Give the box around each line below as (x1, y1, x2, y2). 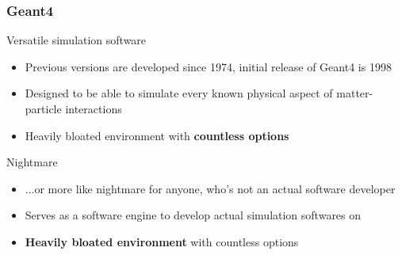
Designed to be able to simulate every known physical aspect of (25, 85, 333, 101)
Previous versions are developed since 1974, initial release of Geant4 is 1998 (25, 58, 392, 74)
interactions (65, 101, 122, 116)
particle (25, 101, 62, 116)
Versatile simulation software (6, 32, 147, 48)
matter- (336, 85, 373, 101)
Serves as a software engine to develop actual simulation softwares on (25, 207, 362, 223)
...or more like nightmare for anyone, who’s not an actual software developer (25, 180, 396, 196)
